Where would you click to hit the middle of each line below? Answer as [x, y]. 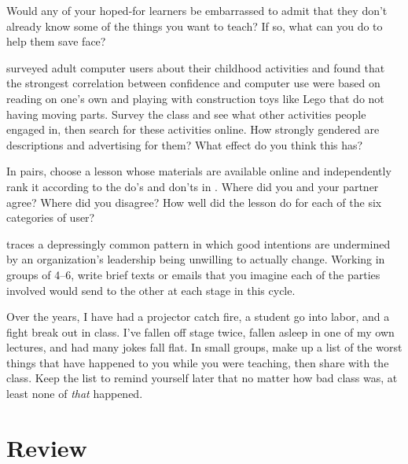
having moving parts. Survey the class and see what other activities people [186, 114]
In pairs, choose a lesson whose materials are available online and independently [199, 171]
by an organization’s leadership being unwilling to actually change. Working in [196, 259]
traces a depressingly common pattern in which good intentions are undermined [198, 243]
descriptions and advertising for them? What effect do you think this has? [185, 144]
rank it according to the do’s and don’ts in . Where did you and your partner [193, 186]
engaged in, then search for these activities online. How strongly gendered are [193, 129]
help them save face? [56, 41]
